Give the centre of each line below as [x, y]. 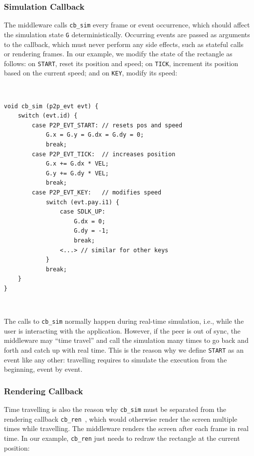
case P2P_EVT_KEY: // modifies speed [97, 192]
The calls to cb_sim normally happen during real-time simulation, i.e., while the [124, 321]
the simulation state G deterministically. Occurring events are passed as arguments [127, 34]
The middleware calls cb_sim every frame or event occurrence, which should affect [127, 25]
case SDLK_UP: [83, 212]
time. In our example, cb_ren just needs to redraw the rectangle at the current [122, 438]
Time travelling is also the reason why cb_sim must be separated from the [115, 409]
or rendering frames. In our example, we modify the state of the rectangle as [118, 54]
